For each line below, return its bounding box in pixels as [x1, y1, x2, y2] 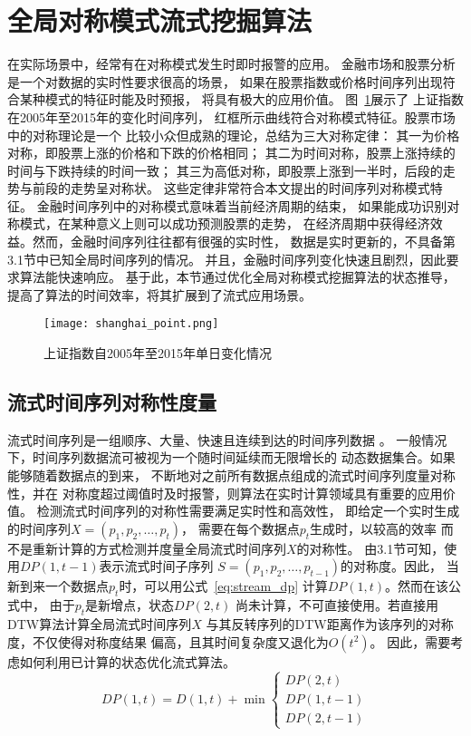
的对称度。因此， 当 [341, 557, 459, 576]
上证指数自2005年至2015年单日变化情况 [43, 344, 272, 363]
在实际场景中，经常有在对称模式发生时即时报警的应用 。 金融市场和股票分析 [7, 54, 456, 73]
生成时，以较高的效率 [310, 518, 437, 537]
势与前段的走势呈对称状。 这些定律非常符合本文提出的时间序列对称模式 [7, 179, 430, 198]
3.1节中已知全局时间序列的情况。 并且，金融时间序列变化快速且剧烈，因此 [7, 249, 447, 268]
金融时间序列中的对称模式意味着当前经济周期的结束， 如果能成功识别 [36, 196, 447, 215]
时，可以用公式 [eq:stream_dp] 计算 [119, 576, 328, 596]
